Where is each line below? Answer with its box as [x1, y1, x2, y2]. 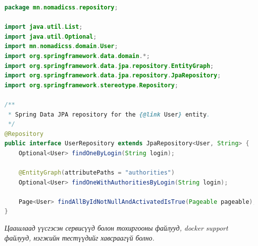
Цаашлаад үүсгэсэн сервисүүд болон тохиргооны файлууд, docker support [4, 223, 228, 233]
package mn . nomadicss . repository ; [4, 4, 118, 11]
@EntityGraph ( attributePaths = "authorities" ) [18, 169, 175, 177]
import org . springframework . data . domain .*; [4, 52, 150, 60]
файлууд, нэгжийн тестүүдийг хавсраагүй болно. [4, 232, 155, 243]
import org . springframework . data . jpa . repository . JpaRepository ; [4, 72, 221, 79]
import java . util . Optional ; [4, 33, 97, 40]
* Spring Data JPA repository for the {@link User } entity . [8, 111, 210, 118]
